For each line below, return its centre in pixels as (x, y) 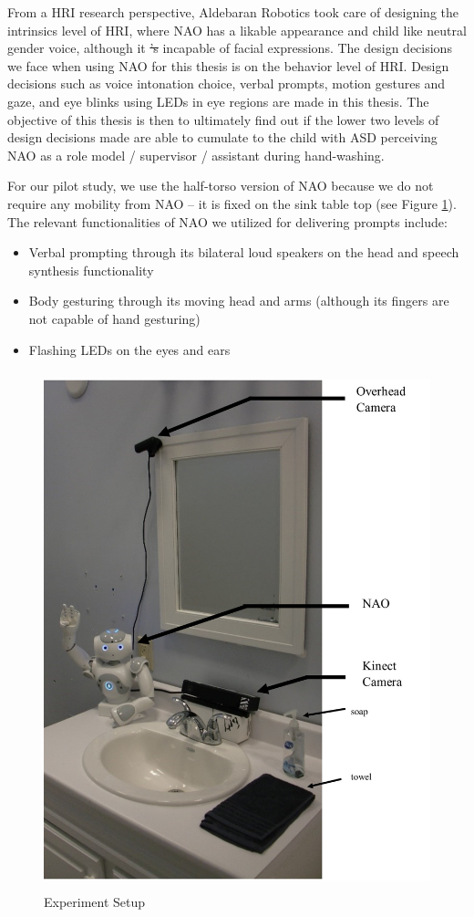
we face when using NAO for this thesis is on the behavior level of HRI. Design (228, 65)
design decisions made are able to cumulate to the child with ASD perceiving (222, 137)
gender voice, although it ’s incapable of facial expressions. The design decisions (230, 48)
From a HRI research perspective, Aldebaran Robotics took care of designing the (233, 12)
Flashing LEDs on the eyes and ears (129, 349)
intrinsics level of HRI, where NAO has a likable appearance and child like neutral (237, 30)
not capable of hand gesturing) (114, 318)
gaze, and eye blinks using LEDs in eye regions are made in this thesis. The (218, 101)
